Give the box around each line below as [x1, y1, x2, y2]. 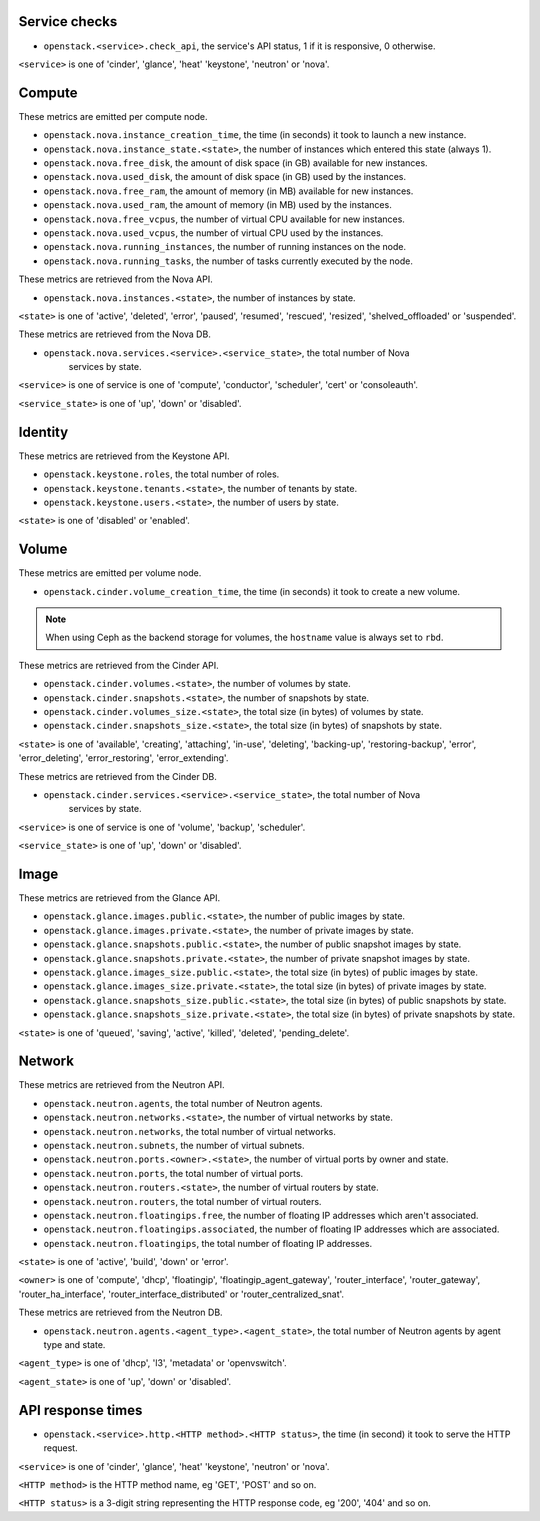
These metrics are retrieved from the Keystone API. [18, 450, 230, 462]
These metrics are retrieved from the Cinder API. [18, 659, 219, 671]
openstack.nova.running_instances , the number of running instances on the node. [43, 241, 407, 253]
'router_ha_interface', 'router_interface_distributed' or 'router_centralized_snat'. [18, 1288, 345, 1300]
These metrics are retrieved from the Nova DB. [18, 328, 212, 340]
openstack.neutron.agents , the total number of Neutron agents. [43, 1097, 324, 1109]
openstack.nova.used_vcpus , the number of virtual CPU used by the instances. [43, 226, 384, 239]
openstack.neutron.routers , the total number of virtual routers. [43, 1195, 322, 1207]
